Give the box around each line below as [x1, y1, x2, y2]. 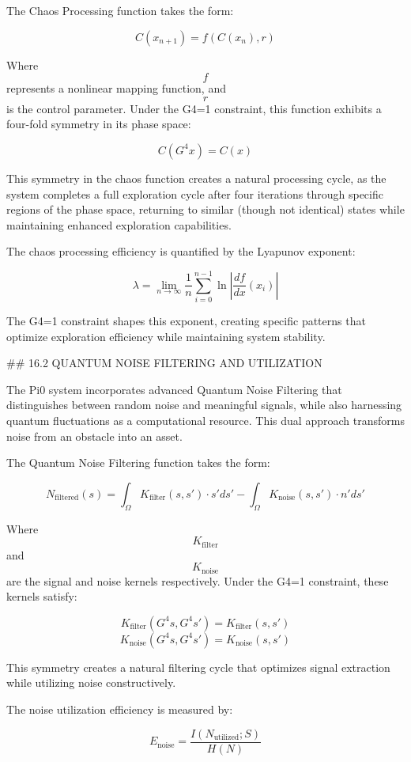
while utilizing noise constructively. [6, 674, 176, 691]
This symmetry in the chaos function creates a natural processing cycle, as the [6, 169, 386, 186]
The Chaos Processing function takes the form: [6, 2, 234, 18]
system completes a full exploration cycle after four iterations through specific [6, 185, 383, 202]
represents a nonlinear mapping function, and [6, 80, 226, 97]
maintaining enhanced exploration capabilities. [6, 216, 232, 233]
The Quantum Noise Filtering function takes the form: [6, 454, 270, 471]
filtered [55, 494, 79, 502]
